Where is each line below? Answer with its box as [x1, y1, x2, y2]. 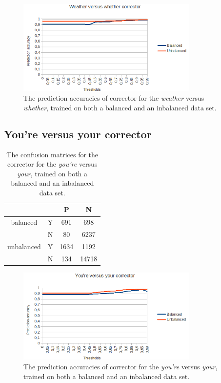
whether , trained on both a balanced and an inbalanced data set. [23, 102, 217, 112]
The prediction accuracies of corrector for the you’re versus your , [23, 362, 218, 372]
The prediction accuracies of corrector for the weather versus [23, 93, 204, 103]
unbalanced [7, 241, 41, 251]
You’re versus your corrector [4, 126, 152, 141]
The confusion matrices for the [6, 149, 99, 159]
